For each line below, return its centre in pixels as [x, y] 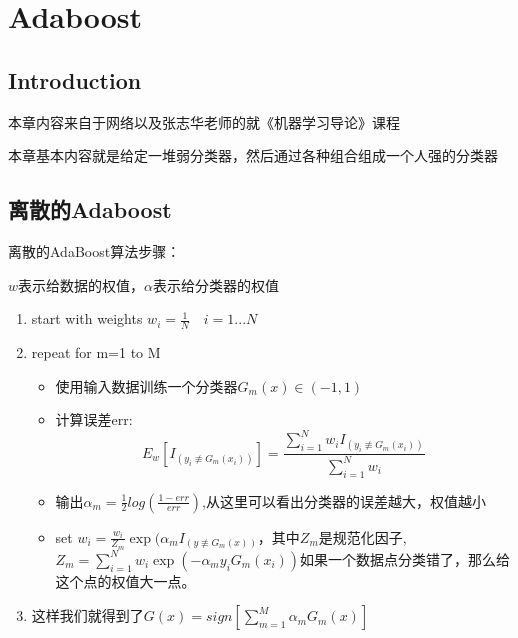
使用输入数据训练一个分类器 [146, 385]
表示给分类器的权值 [216, 284]
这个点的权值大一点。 [125, 580]
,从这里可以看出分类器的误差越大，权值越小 [344, 500]
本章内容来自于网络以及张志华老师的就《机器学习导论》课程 [204, 121]
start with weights [87, 318]
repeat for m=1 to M [96, 351]
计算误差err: [94, 419]
